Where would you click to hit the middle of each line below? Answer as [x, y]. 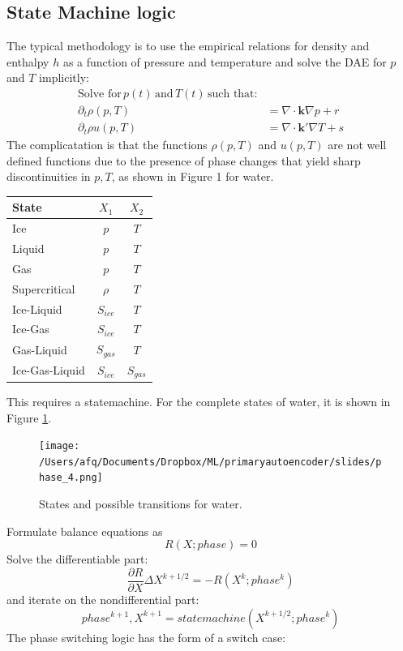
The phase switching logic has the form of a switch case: [146, 637]
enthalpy [28, 61]
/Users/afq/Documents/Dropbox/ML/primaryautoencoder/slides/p [210, 462]
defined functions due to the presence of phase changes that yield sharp [184, 160]
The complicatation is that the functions [107, 145]
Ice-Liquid [37, 308]
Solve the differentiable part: [77, 559]
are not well [357, 145]
